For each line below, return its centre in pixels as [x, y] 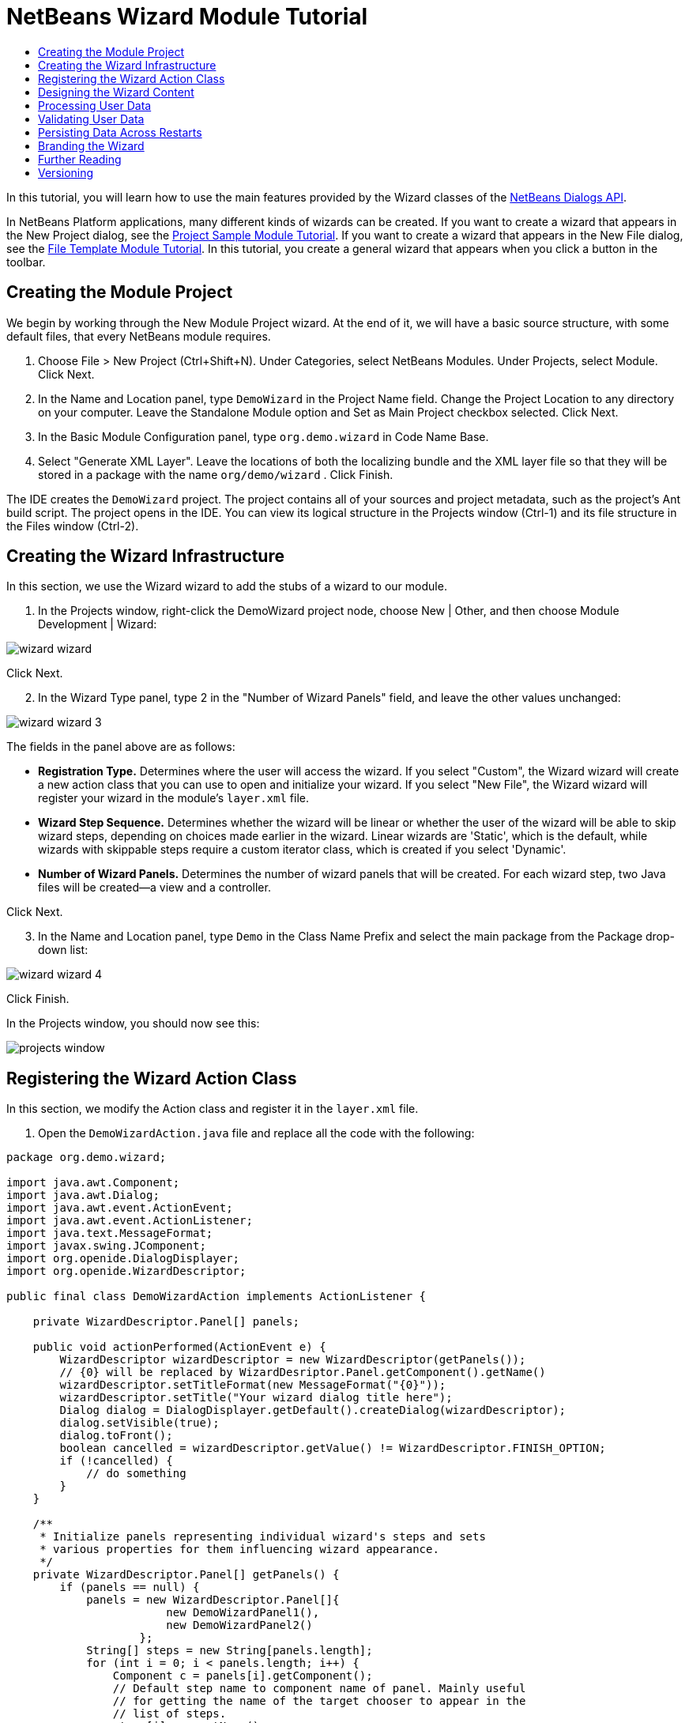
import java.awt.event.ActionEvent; [120, 1208]
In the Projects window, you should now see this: [133, 1024]
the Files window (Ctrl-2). [73, 526]
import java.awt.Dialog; [83, 1195]
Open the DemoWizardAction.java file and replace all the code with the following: [256, 1133]
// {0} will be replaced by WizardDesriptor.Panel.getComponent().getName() [303, 1372]
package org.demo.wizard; [87, 1157]
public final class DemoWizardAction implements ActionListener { [216, 1297]
